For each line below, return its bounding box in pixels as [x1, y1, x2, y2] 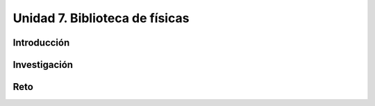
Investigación [12, 59, 73, 71]
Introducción [12, 37, 70, 48]
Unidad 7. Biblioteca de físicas [12, 10, 190, 26]
